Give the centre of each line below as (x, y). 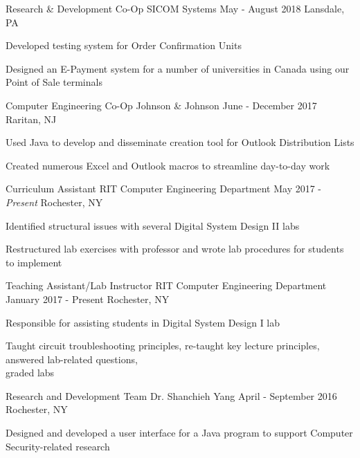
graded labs (30, 373)
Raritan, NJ (31, 119)
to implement (34, 262)
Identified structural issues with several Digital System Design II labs (153, 225)
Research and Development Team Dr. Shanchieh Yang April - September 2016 (171, 395)
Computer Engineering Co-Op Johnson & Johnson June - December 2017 (161, 105)
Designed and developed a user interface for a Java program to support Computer (179, 433)
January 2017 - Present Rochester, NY (88, 299)
